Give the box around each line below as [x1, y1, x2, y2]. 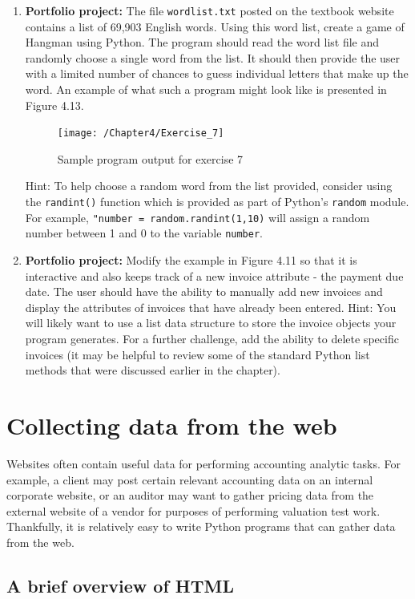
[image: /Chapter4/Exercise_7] [57, 127, 224, 140]
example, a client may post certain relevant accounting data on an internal [6, 471, 373, 488]
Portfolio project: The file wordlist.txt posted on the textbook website [25, 2, 394, 18]
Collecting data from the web [6, 408, 337, 441]
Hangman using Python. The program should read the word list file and [25, 34, 380, 51]
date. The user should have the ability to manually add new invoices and [25, 283, 383, 300]
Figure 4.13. [25, 96, 84, 113]
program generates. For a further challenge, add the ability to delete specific [25, 330, 399, 346]
